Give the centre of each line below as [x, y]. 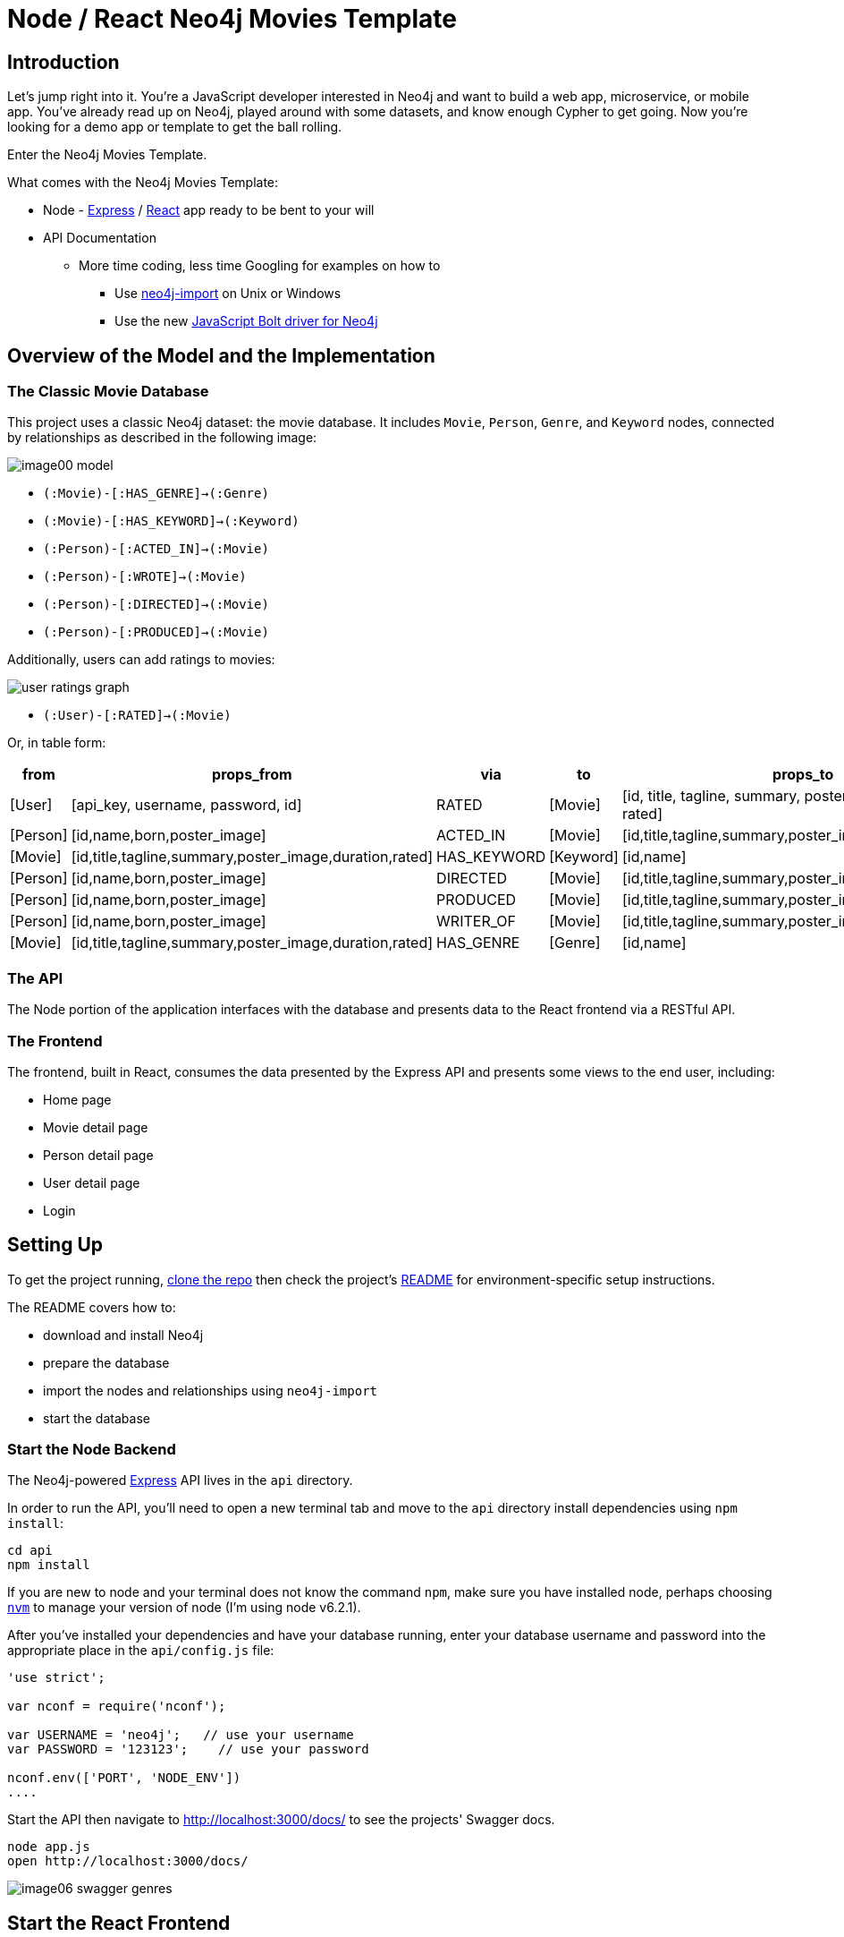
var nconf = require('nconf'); [117, 1707]
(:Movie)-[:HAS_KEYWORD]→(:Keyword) [171, 521]
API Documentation [100, 238]
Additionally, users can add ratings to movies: [141, 660]
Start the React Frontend [119, 1923]
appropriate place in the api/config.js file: [141, 1651]
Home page [77, 1099]
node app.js [49, 1847]
